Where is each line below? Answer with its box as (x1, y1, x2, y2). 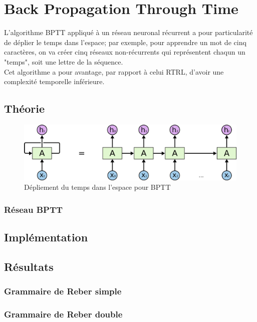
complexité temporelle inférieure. (4, 76, 105, 87)
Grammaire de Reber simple (4, 285, 122, 297)
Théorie (4, 101, 45, 116)
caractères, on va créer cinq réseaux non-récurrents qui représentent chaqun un (4, 47, 245, 57)
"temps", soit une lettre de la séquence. (4, 56, 123, 67)
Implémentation (4, 229, 88, 245)
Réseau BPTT (4, 203, 63, 215)
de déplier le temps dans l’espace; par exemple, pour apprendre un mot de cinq (4, 37, 246, 47)
